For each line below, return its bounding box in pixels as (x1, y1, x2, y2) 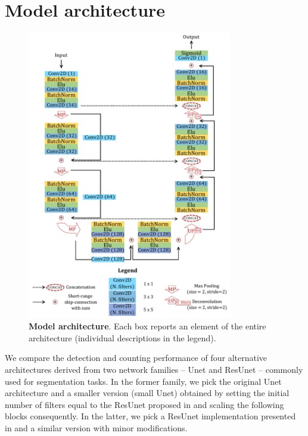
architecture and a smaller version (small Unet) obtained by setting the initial (5, 387, 290, 399)
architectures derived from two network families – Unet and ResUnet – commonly (5, 363, 303, 375)
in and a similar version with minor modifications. (5, 421, 188, 434)
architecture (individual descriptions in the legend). (29, 331, 216, 344)
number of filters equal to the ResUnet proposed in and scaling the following (5, 398, 284, 410)
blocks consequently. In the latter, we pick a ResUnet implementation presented (5, 410, 296, 422)
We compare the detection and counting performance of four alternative (5, 351, 267, 364)
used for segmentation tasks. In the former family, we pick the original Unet (5, 375, 282, 387)
